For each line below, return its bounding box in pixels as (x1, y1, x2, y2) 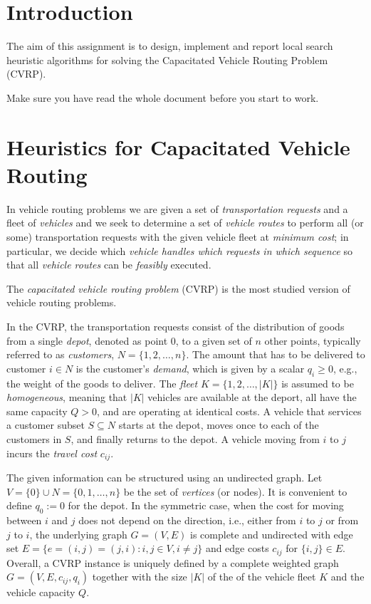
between (6, 512, 42, 527)
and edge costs (205, 541, 269, 556)
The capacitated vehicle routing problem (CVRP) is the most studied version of (6, 281, 350, 296)
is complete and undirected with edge (190, 526, 353, 541)
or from (325, 512, 359, 527)
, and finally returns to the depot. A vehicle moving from (70, 431, 320, 446)
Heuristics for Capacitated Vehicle (6, 132, 350, 161)
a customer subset (6, 417, 85, 432)
